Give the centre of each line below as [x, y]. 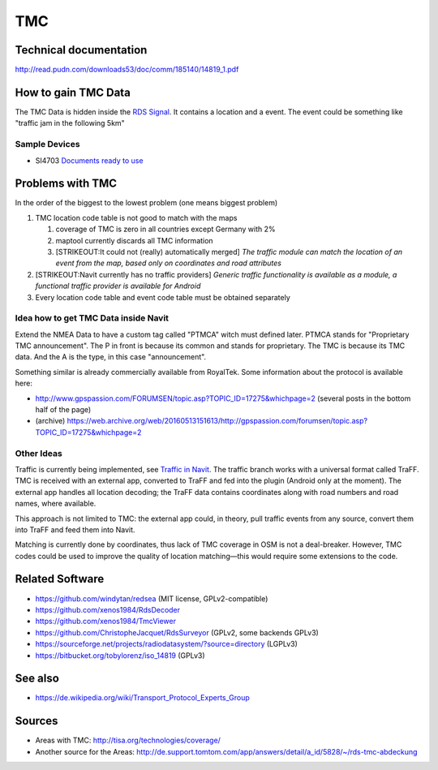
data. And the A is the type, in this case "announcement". [111, 357]
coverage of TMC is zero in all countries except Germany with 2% [165, 229]
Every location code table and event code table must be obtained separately [163, 297]
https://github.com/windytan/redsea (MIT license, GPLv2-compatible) [152, 598]
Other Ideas [39, 453]
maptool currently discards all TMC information [135, 240]
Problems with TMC [66, 184]
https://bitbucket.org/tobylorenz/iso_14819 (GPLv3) [120, 655]
